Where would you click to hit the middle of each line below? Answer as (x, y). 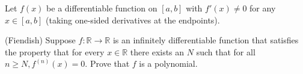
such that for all (226, 51)
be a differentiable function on (102, 8)
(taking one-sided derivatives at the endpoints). (133, 20)
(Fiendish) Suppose (40, 40)
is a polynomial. (168, 63)
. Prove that (107, 63)
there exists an (157, 51)
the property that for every (55, 51)
